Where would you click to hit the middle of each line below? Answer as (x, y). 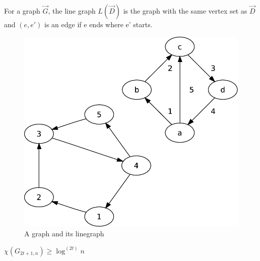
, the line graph (72, 11)
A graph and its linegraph (64, 234)
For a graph (22, 11)
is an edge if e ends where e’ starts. (99, 24)
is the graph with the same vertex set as (185, 11)
